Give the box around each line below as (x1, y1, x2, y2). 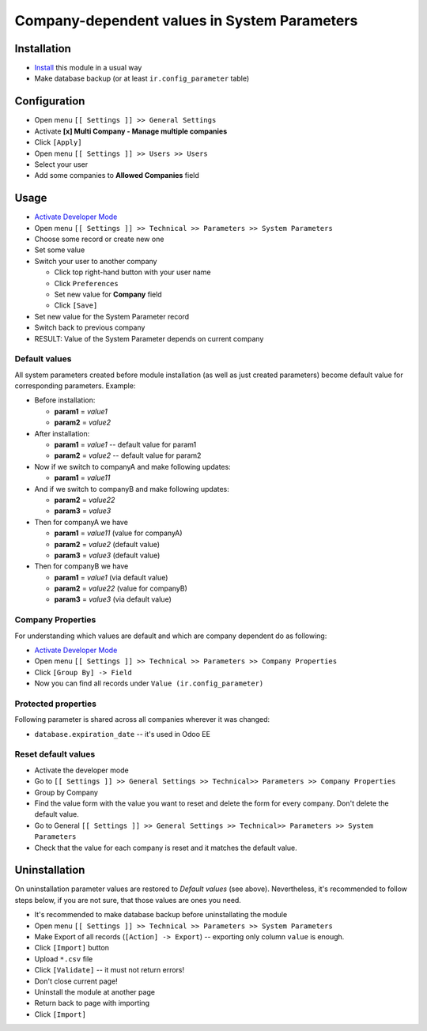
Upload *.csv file (34, 954, 93, 964)
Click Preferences (54, 278, 119, 288)
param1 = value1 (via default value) (54, 572, 168, 582)
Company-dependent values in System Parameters (14, 12, 358, 29)
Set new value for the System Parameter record (34, 312, 190, 321)
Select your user (34, 159, 89, 169)
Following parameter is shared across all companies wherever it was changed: (14, 715, 270, 724)
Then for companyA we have (34, 517, 128, 527)
